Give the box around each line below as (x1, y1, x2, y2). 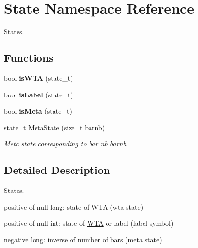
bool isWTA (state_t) (4, 73, 73, 83)
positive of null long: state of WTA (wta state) (4, 201, 144, 211)
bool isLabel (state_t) (4, 89, 73, 99)
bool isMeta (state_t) (4, 106, 72, 116)
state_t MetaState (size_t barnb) (4, 122, 105, 132)
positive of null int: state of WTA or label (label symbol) (4, 218, 174, 228)
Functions (4, 50, 54, 65)
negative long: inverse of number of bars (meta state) (4, 234, 162, 244)
